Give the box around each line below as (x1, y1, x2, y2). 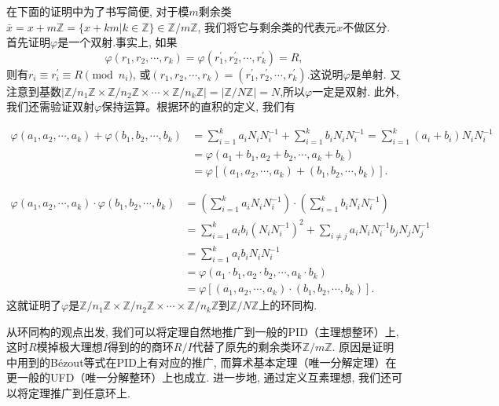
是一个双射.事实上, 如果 (57, 34, 178, 50)
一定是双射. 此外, (312, 82, 399, 99)
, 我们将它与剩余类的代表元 (197, 18, 337, 35)
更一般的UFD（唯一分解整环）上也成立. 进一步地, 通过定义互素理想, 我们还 (6, 369, 391, 386)
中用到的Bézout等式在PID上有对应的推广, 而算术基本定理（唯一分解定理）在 (6, 353, 397, 370)
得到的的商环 (107, 338, 174, 355)
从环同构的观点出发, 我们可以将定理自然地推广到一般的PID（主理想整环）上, (6, 323, 399, 339)
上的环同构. (259, 297, 317, 313)
